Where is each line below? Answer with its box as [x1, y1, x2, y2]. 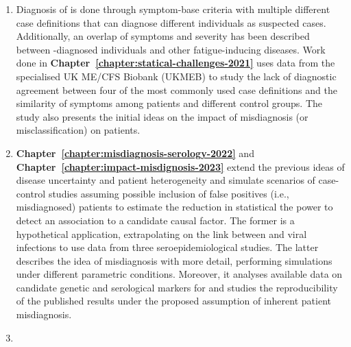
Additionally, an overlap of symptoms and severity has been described [16, 29, 310, 43]
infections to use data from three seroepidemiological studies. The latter [16, 240, 319, 254]
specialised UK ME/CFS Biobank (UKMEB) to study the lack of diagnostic [16, 69, 337, 83]
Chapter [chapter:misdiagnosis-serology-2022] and [16, 145, 254, 160]
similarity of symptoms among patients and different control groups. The [16, 96, 323, 110]
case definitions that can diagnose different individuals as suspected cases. [16, 15, 326, 29]
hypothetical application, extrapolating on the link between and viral [16, 226, 307, 241]
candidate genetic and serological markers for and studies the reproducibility [16, 280, 338, 294]
